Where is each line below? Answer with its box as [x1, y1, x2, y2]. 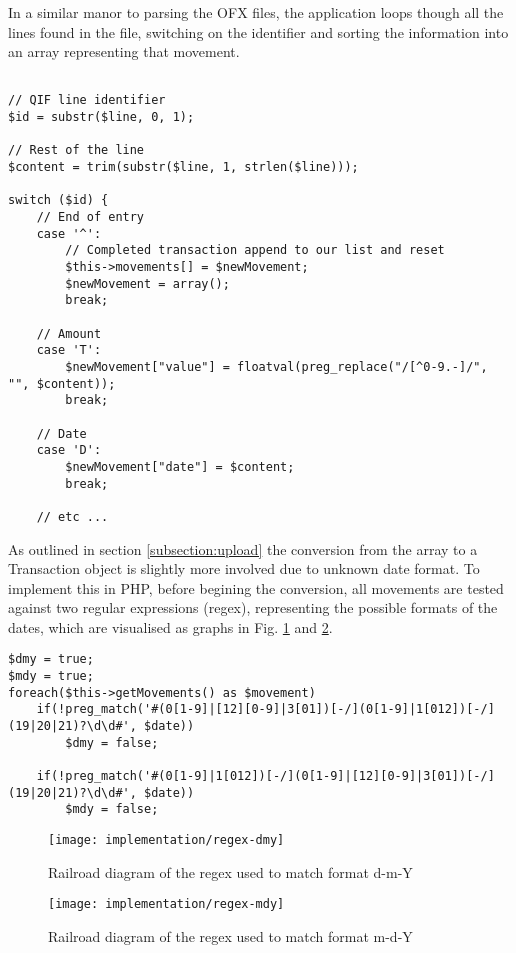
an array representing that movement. [8, 41, 240, 62]
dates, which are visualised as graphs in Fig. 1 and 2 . [8, 616, 333, 637]
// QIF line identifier [8, 93, 166, 108]
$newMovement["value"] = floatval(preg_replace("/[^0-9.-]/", [65, 359, 488, 374]
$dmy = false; [65, 735, 159, 750]
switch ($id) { [8, 193, 109, 208]
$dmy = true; [8, 652, 94, 667]
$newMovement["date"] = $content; [65, 459, 295, 474]
